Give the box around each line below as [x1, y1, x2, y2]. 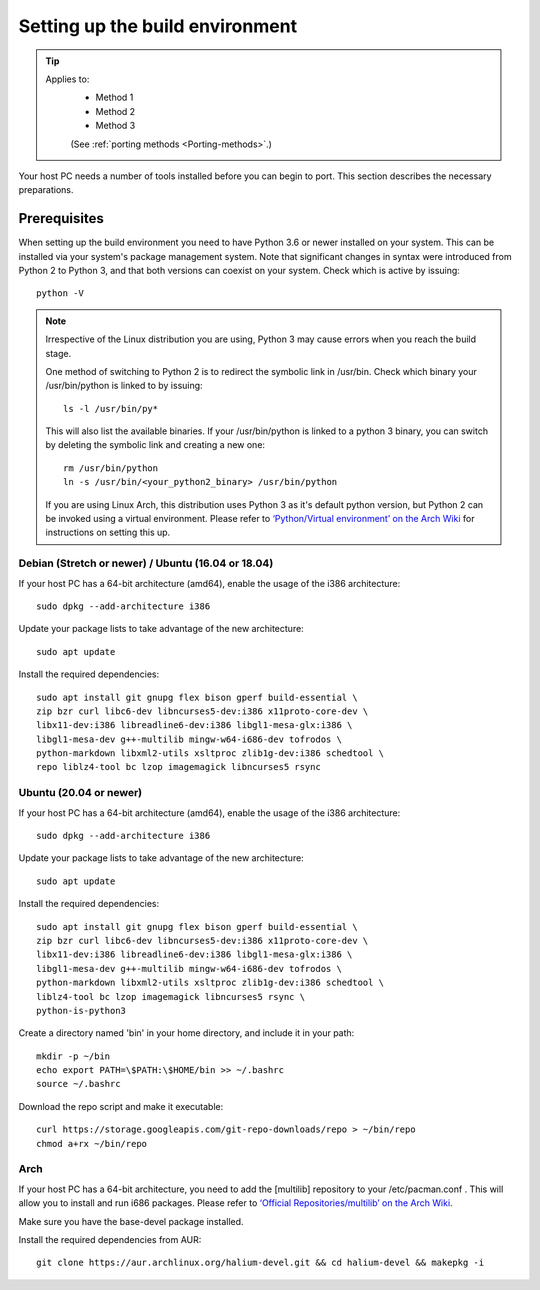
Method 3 [95, 120, 136, 132]
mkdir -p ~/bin [36, 1050, 111, 1062]
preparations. [18, 184, 74, 196]
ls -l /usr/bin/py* [63, 403, 159, 414]
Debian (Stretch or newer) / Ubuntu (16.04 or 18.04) [18, 556, 274, 570]
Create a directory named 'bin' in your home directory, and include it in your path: [18, 1027, 355, 1039]
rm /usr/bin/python [63, 462, 159, 474]
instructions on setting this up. [45, 526, 171, 539]
